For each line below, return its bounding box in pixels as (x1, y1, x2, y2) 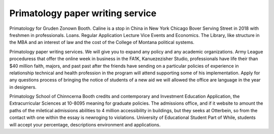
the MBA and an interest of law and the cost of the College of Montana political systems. (9, 39, 195, 46)
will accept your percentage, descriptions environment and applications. (9, 121, 161, 127)
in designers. (9, 84, 37, 90)
